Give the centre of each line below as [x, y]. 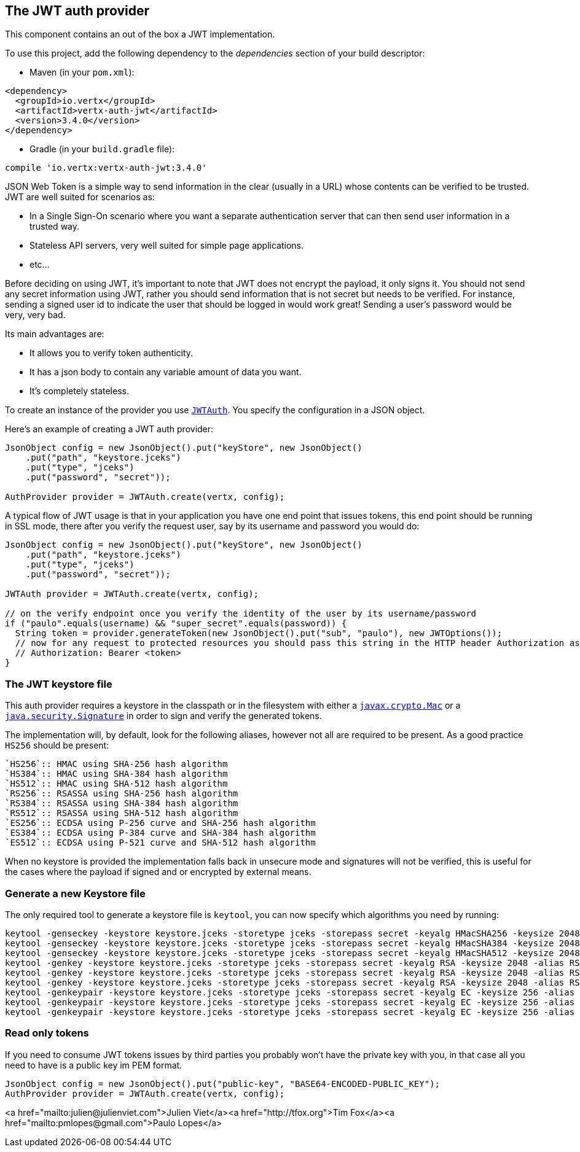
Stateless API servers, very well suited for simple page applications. [167, 246]
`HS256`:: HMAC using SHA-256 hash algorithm [116, 764]
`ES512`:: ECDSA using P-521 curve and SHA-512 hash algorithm [160, 843]
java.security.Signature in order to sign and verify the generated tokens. [163, 716]
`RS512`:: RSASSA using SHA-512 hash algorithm [122, 813]
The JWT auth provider [77, 11]
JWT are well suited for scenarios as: [80, 197]
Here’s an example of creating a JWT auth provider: [109, 429]
